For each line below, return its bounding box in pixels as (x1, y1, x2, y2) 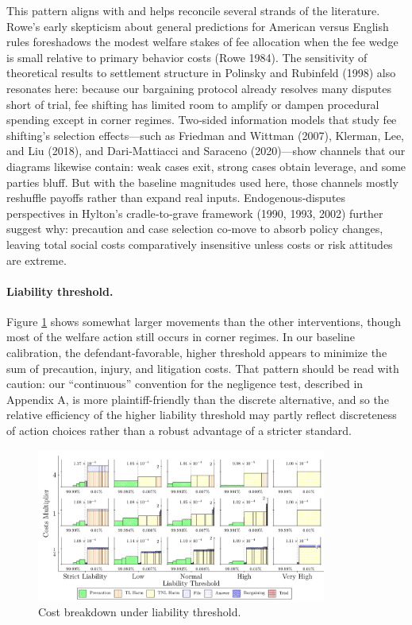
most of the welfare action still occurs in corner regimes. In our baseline (6, 328, 355, 345)
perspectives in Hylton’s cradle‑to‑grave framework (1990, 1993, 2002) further (6, 204, 383, 221)
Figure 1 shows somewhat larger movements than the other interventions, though (6, 312, 401, 329)
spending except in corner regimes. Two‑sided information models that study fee (6, 111, 397, 128)
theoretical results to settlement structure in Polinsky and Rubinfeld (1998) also (6, 64, 396, 81)
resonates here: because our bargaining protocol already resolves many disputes (6, 80, 391, 96)
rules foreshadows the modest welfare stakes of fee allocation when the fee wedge (6, 33, 399, 50)
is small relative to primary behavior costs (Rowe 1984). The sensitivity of (6, 49, 368, 65)
